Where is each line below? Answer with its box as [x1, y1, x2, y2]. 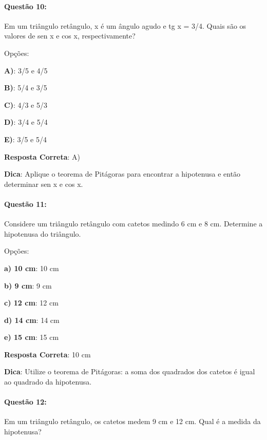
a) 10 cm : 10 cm [4, 262, 59, 273]
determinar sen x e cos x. [4, 178, 83, 189]
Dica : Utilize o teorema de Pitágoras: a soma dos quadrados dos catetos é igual [4, 366, 255, 377]
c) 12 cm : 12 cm [4, 297, 59, 308]
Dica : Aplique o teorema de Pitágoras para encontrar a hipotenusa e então [4, 168, 241, 179]
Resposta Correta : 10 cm [4, 349, 91, 359]
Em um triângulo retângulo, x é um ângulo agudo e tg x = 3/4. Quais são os [4, 20, 246, 31]
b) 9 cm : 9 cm [4, 280, 52, 291]
